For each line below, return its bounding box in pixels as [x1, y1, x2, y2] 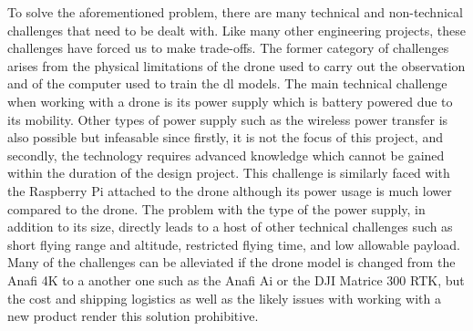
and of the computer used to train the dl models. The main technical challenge [7, 74, 447, 93]
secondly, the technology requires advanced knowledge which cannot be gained [7, 145, 445, 164]
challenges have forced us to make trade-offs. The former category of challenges [7, 38, 449, 57]
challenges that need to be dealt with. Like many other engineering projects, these [7, 20, 466, 39]
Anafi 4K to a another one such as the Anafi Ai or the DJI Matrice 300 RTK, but [7, 270, 465, 289]
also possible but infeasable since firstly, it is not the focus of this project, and [7, 128, 443, 147]
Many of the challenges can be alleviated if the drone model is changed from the [7, 253, 456, 272]
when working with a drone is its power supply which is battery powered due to [7, 91, 453, 110]
